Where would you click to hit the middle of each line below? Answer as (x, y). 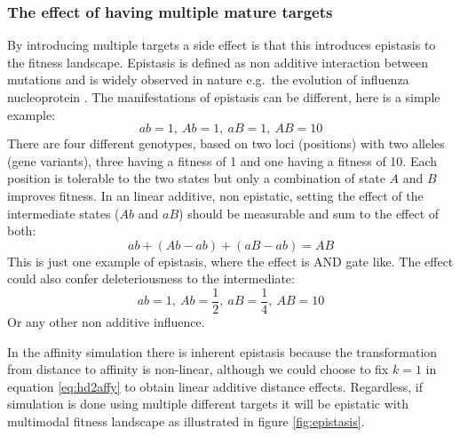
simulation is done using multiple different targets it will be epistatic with (208, 404)
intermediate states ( (63, 213)
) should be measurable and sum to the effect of (309, 213)
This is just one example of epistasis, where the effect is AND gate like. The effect (230, 261)
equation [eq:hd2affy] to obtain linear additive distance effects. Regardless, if (215, 386)
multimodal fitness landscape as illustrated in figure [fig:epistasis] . (186, 421)
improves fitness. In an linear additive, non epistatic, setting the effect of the (215, 195)
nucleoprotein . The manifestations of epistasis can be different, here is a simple (224, 97)
